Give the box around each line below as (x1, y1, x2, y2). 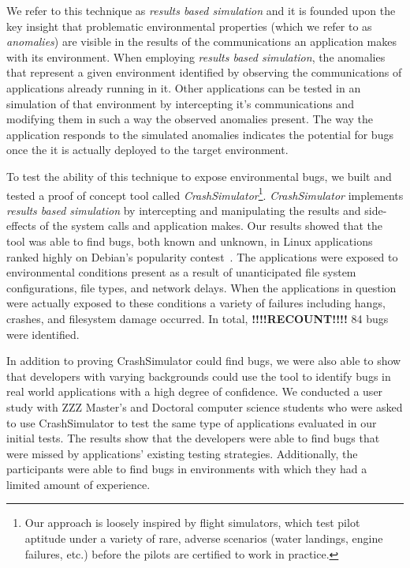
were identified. (6, 325, 80, 342)
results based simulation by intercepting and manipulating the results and (6, 201, 361, 218)
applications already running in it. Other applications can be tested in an (6, 79, 361, 96)
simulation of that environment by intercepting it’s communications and (6, 95, 354, 111)
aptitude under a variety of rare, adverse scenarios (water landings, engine (24, 530, 383, 547)
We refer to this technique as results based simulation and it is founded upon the (6, 2, 396, 18)
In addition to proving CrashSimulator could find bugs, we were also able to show (6, 352, 401, 369)
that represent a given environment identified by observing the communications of (6, 64, 402, 81)
